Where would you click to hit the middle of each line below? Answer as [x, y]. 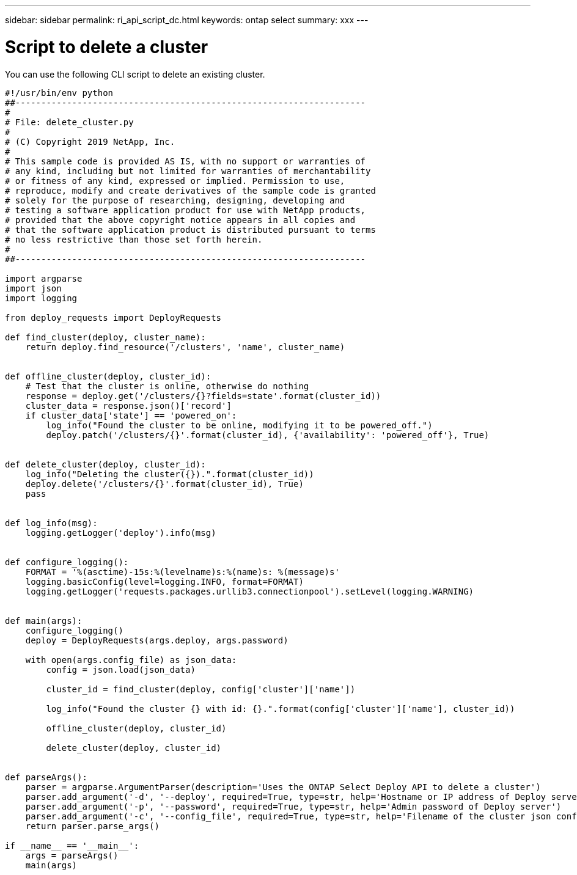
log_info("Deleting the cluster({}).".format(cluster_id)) [170, 474]
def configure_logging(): [67, 562]
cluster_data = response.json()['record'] [128, 405]
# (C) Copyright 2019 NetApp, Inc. [90, 141]
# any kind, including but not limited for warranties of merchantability [188, 171]
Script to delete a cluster [107, 47]
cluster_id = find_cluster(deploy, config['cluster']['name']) [201, 689]
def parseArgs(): [46, 777]
